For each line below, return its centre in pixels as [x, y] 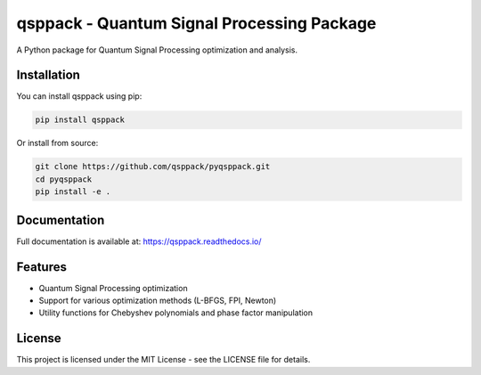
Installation [48, 75]
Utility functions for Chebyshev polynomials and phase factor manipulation [176, 313]
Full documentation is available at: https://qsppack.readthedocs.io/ [139, 241]
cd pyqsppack [64, 179]
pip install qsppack [80, 120]
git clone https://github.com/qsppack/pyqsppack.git [153, 167]
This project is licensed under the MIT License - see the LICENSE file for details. [163, 360]
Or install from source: [57, 143]
